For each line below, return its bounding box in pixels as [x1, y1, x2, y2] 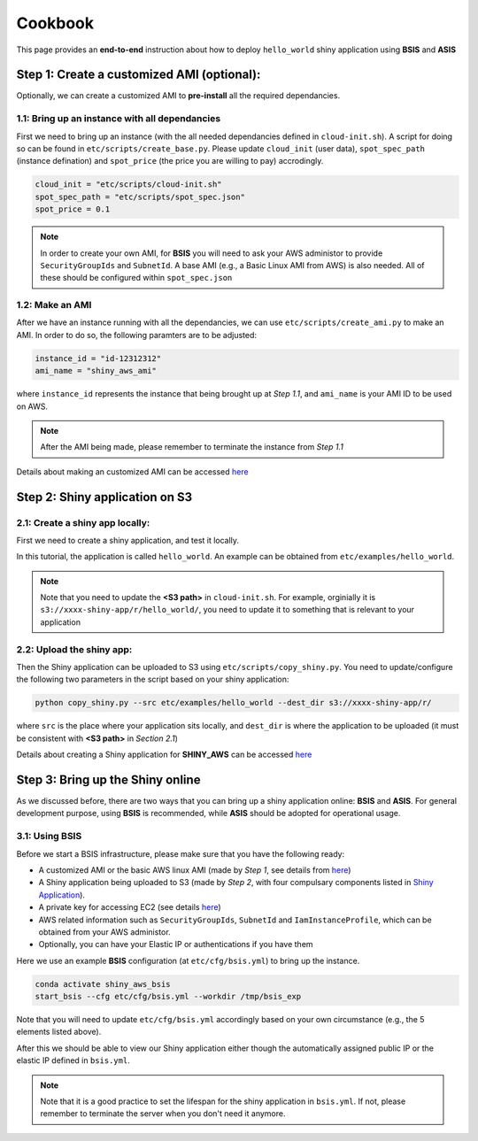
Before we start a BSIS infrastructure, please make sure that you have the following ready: [16, 848, 345, 859]
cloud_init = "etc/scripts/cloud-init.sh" [35, 180, 222, 189]
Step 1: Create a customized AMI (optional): [16, 67, 261, 82]
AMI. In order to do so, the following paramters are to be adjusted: [16, 329, 257, 340]
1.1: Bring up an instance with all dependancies [16, 112, 221, 125]
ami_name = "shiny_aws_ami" [35, 366, 157, 376]
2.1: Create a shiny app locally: [16, 516, 150, 528]
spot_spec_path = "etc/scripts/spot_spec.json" [35, 191, 245, 202]
